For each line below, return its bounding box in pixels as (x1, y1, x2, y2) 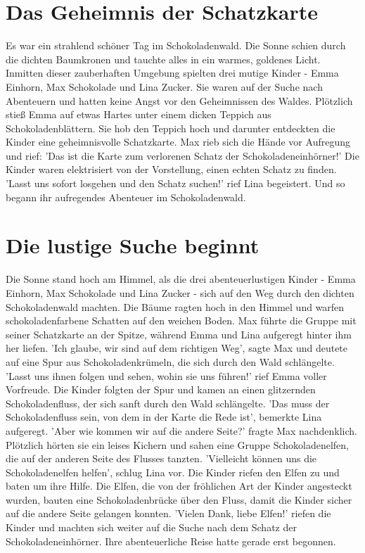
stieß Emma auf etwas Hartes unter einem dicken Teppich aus (6, 107, 271, 122)
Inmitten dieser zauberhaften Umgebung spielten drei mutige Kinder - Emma (6, 65, 339, 80)
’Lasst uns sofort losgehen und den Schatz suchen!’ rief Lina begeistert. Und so (6, 176, 345, 191)
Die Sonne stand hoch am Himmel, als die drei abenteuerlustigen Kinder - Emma (6, 272, 356, 286)
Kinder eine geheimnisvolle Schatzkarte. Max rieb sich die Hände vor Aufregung (6, 134, 350, 149)
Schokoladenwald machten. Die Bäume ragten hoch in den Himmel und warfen (6, 299, 345, 314)
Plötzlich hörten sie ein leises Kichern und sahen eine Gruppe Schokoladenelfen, (6, 437, 350, 452)
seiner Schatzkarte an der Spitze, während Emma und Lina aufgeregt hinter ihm (6, 326, 352, 341)
